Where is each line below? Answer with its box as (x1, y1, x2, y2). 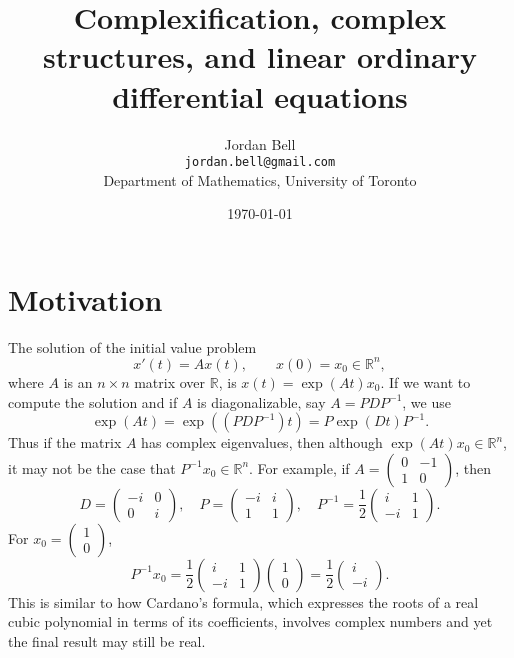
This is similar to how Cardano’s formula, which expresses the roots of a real (8, 591, 479, 612)
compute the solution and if (8, 391, 178, 412)
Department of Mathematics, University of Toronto (103, 169, 417, 190)
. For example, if (249, 457, 350, 478)
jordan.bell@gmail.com (184, 155, 336, 170)
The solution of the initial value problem (8, 336, 257, 357)
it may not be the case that (8, 457, 176, 478)
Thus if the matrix (8, 432, 122, 453)
